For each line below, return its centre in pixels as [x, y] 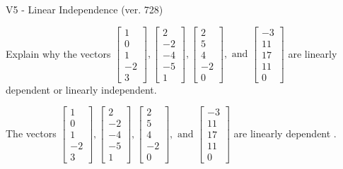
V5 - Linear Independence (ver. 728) [85, 9]
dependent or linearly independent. [81, 89]
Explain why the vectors [58, 53]
